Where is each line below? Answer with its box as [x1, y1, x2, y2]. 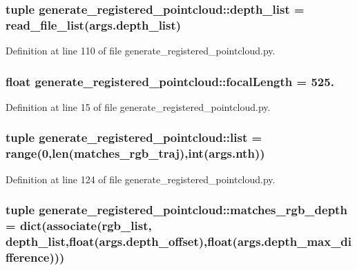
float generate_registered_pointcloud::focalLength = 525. [6, 72, 334, 90]
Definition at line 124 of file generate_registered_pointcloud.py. [6, 172, 276, 186]
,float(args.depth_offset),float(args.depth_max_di [65, 233, 352, 250]
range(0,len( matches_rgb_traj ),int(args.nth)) [6, 145, 265, 162]
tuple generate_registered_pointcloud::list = [6, 129, 262, 146]
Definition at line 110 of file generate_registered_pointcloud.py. [6, 43, 276, 58]
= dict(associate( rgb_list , [6, 217, 152, 234]
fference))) [6, 248, 65, 265]
